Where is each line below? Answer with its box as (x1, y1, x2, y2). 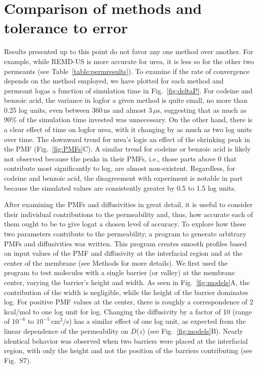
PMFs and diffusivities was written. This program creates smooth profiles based (4, 238, 247, 248)
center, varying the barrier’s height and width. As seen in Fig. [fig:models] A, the (4, 277, 250, 287)
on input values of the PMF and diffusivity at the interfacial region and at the (4, 248, 243, 258)
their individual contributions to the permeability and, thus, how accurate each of (4, 209, 253, 219)
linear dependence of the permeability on (4, 325, 129, 336)
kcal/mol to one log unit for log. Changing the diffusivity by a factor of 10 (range (4, 306, 252, 316)
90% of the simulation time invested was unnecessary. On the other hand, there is (4, 114, 253, 125)
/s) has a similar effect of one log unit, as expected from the (63, 316, 246, 326)
